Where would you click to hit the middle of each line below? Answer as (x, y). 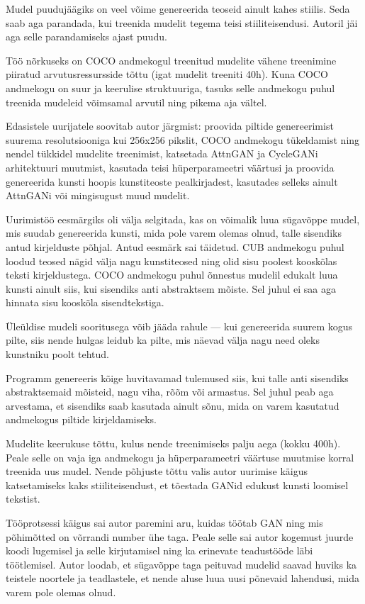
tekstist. (23, 499)
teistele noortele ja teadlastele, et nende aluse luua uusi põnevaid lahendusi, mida (182, 578)
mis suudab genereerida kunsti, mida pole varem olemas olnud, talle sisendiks (174, 233)
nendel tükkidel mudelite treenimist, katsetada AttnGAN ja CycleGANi (162, 153)
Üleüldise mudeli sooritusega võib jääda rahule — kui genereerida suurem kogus (179, 326)
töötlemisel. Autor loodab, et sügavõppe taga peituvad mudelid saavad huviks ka (181, 564)
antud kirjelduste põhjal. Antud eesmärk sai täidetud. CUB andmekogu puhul (175, 246)
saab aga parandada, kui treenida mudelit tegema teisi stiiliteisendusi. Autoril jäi (182, 22)
